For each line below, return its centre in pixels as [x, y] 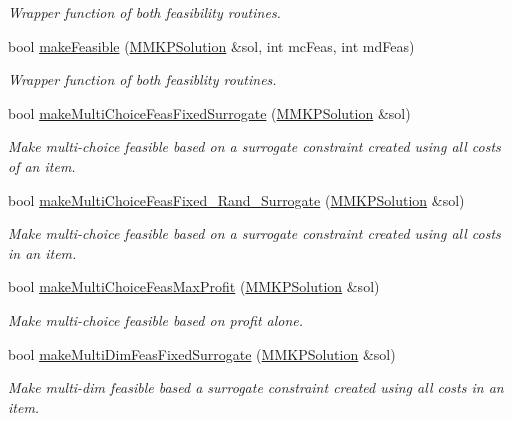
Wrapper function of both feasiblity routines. [142, 79]
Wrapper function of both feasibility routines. [144, 12]
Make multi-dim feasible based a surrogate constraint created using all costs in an [256, 387]
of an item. [42, 165]
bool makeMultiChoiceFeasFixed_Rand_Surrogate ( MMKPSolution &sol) [236, 199]
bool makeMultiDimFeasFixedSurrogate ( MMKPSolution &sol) [202, 353]
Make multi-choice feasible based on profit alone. [156, 319]
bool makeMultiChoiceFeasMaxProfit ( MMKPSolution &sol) [194, 286]
